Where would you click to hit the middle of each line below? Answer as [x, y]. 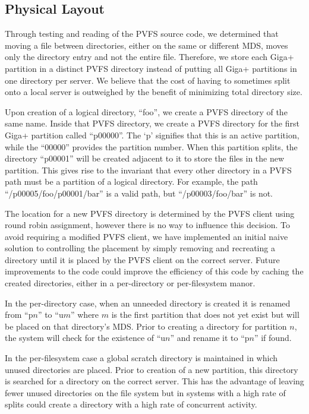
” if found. [273, 338]
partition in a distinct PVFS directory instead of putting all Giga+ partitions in [151, 68]
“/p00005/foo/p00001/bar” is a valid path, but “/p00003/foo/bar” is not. [139, 193]
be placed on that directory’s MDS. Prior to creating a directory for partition [146, 326]
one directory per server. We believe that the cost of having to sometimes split [148, 80]
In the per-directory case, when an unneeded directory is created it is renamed [148, 303]
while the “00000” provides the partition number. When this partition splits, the [151, 146]
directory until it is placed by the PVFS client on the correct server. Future [142, 259]
